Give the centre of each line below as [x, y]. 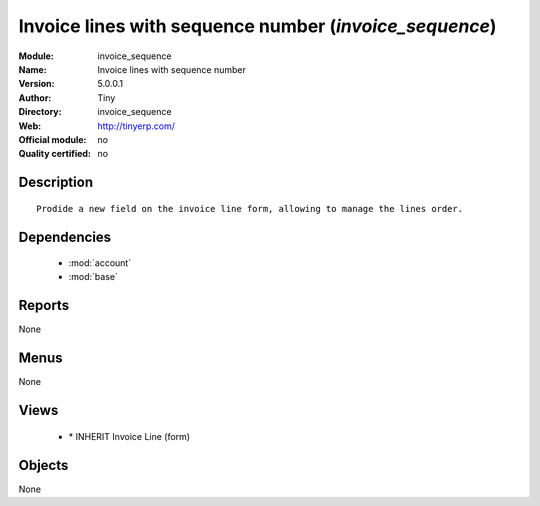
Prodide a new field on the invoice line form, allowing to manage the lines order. [250, 208]
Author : [35, 97]
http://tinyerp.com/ [136, 126]
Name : [32, 69]
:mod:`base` [93, 277]
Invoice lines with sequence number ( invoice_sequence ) [257, 26]
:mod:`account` [100, 263]
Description [56, 182]
